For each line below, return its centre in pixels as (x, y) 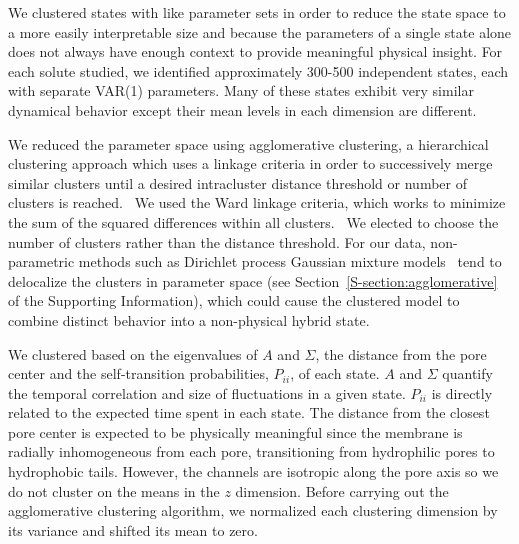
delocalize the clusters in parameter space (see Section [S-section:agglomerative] (253, 280)
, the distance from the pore (401, 353)
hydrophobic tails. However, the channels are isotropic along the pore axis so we (253, 471)
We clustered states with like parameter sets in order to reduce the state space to (257, 12)
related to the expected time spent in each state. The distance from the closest (249, 412)
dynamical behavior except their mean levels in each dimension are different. (242, 109)
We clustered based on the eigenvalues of (133, 353)
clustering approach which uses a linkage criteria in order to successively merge (250, 163)
